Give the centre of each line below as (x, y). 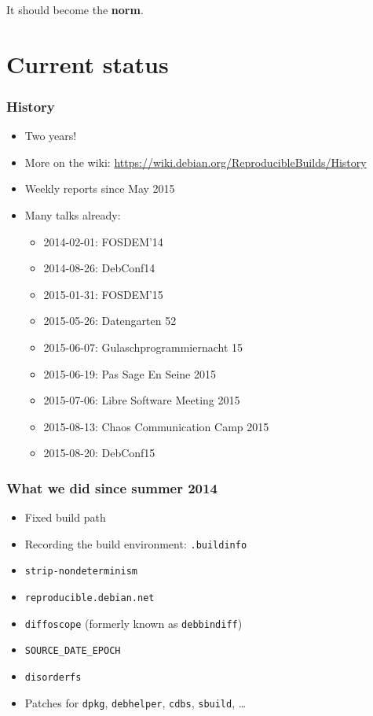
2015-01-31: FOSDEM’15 (103, 294)
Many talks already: (73, 214)
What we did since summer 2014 (112, 487)
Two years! (51, 136)
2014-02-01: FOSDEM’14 (103, 241)
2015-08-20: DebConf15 (99, 453)
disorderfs (53, 677)
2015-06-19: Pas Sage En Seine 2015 (130, 373)
